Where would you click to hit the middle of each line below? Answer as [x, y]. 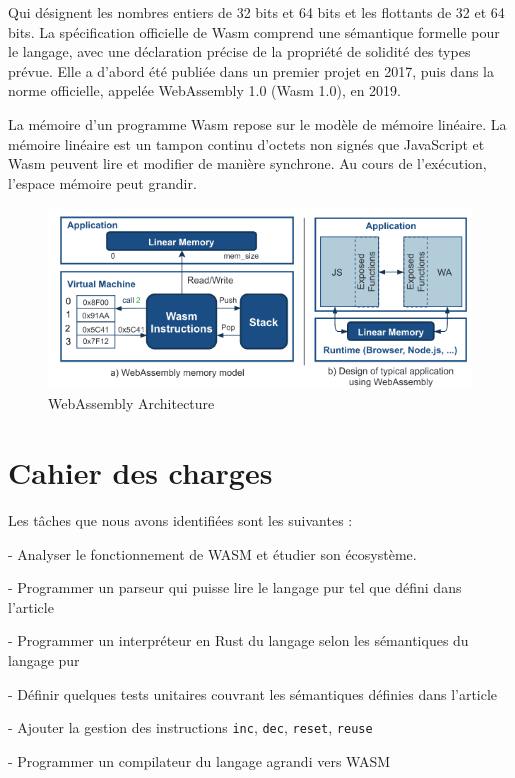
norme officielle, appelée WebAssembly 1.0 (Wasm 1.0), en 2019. [205, 90]
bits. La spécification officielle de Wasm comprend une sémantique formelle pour [254, 31]
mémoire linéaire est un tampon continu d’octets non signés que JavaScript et [246, 143]
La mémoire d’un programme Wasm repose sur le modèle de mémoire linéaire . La [257, 123]
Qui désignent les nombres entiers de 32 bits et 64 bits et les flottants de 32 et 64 [256, 12]
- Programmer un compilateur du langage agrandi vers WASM [199, 760]
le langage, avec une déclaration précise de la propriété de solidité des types [239, 51]
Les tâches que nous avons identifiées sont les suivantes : [180, 519]
